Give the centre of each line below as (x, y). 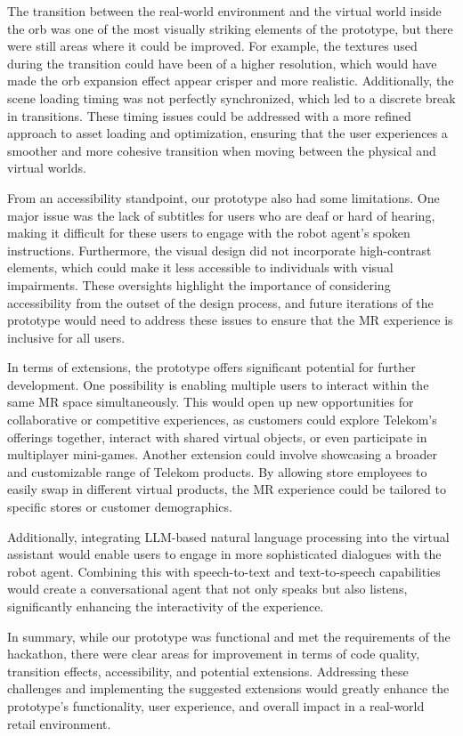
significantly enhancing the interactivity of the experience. (166, 606)
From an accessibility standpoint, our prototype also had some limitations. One (223, 197)
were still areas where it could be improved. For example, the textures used (212, 46)
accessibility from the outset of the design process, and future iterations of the (220, 302)
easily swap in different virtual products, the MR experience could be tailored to (227, 489)
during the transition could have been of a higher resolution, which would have (222, 63)
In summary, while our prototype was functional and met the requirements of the (229, 636)
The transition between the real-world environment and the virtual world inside (224, 11)
